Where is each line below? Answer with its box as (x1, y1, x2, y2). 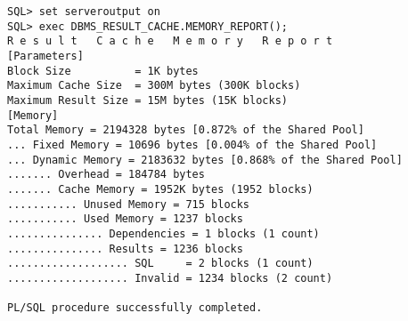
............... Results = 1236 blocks (7, 242, 243, 255)
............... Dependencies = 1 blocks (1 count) (7, 227, 320, 240)
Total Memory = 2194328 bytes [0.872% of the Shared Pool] (7, 124, 364, 137)
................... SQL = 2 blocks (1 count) (7, 257, 314, 270)
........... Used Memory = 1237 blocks (7, 213, 243, 226)
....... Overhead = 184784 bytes (7, 168, 205, 181)
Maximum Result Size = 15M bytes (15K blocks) (7, 93, 288, 107)
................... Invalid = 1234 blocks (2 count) (7, 271, 333, 285)
